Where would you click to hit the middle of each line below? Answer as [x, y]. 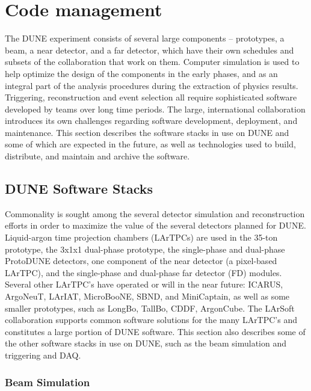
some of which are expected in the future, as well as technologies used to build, [150, 144]
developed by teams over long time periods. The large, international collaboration [155, 109]
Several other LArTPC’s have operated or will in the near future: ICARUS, [144, 284]
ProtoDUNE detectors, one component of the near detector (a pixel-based [141, 261]
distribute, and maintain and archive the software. [97, 156]
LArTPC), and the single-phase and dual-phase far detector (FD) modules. [143, 272]
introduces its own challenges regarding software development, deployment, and [151, 121]
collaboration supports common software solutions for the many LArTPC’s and [151, 320]
